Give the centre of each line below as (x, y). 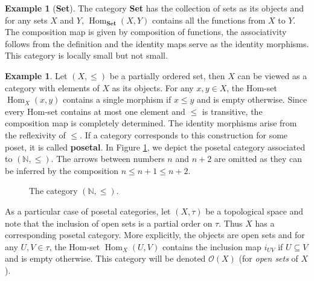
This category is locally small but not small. (86, 55)
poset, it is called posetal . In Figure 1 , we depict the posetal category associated (155, 147)
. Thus (231, 223)
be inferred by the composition (62, 170)
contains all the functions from (209, 20)
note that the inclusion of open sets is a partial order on (109, 223)
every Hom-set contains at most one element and (95, 111)
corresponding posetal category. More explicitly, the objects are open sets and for (155, 235)
